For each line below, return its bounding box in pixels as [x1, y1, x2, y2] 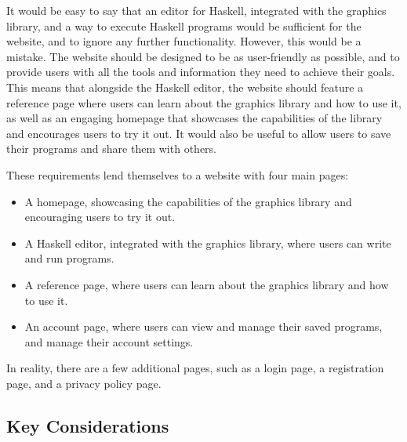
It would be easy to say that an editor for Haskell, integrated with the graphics [6, 2, 387, 18]
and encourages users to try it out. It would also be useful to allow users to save [6, 125, 391, 141]
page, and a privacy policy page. [6, 375, 162, 391]
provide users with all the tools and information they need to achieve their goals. [6, 63, 395, 80]
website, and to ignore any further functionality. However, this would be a [6, 33, 362, 49]
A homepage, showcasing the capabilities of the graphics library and [24, 193, 352, 209]
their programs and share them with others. [6, 140, 216, 157]
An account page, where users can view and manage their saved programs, [24, 318, 383, 335]
